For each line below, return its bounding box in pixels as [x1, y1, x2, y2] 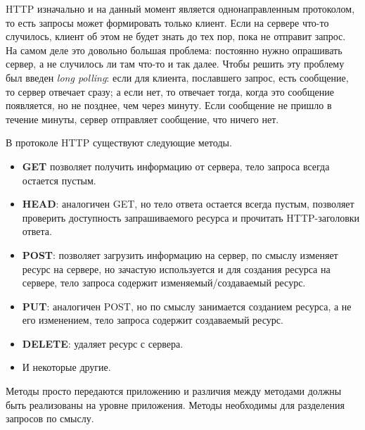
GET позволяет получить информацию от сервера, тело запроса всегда [22, 158, 330, 173]
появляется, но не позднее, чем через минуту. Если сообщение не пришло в [6, 98, 332, 113]
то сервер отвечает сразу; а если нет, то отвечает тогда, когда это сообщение [6, 84, 334, 99]
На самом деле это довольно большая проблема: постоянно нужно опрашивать [6, 42, 342, 57]
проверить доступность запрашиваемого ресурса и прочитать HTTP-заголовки [22, 210, 360, 225]
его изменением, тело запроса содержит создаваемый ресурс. [22, 312, 283, 327]
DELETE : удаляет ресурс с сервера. [22, 336, 184, 350]
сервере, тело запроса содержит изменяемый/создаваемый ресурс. [22, 275, 306, 290]
